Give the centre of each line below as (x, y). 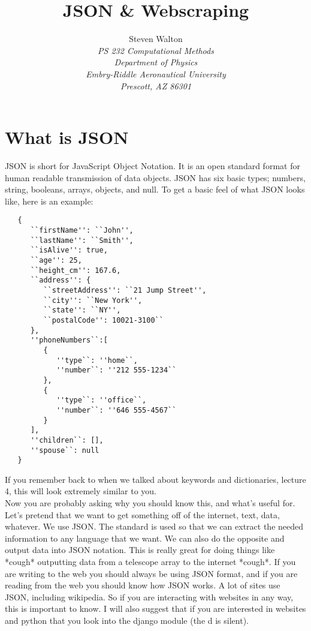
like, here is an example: (49, 201)
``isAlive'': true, (69, 250)
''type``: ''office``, (101, 400)
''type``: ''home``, (97, 360)
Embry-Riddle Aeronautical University (156, 73)
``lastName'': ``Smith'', (82, 240)
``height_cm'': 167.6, (76, 270)
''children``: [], (67, 440)
